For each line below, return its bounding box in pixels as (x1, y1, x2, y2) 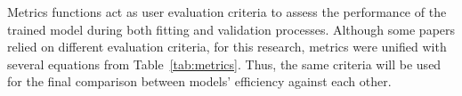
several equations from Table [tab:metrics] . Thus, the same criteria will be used (7, 54, 442, 73)
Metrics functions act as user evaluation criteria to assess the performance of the (7, 3, 447, 20)
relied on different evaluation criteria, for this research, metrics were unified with (7, 37, 447, 56)
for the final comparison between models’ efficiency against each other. (7, 72, 392, 91)
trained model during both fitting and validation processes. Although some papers (7, 20, 456, 38)
